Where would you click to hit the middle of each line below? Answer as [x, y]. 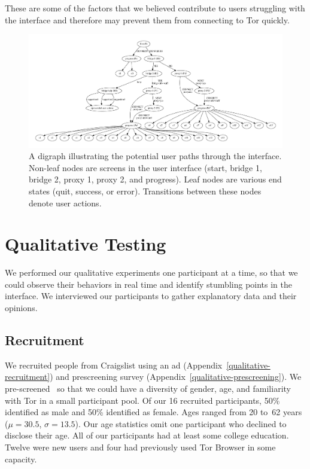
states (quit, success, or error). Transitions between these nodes [145, 191]
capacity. [21, 459]
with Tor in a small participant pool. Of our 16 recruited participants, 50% [142, 400]
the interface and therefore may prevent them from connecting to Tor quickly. [147, 19]
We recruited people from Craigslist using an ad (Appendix [114, 365]
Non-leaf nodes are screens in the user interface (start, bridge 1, [145, 167]
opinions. [21, 308]
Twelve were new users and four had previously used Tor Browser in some [140, 447]
